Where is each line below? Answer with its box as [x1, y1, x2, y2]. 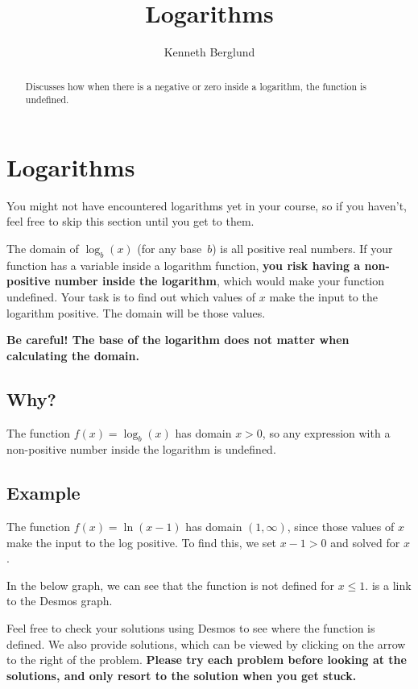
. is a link [365, 576, 412, 593]
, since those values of [287, 518, 395, 535]
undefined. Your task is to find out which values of [6, 288, 256, 305]
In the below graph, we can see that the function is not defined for [6, 576, 335, 593]
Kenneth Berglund [163, 44, 255, 60]
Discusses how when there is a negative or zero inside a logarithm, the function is [25, 79, 366, 93]
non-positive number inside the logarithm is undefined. [6, 441, 276, 458]
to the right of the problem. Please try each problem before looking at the [6, 651, 407, 668]
